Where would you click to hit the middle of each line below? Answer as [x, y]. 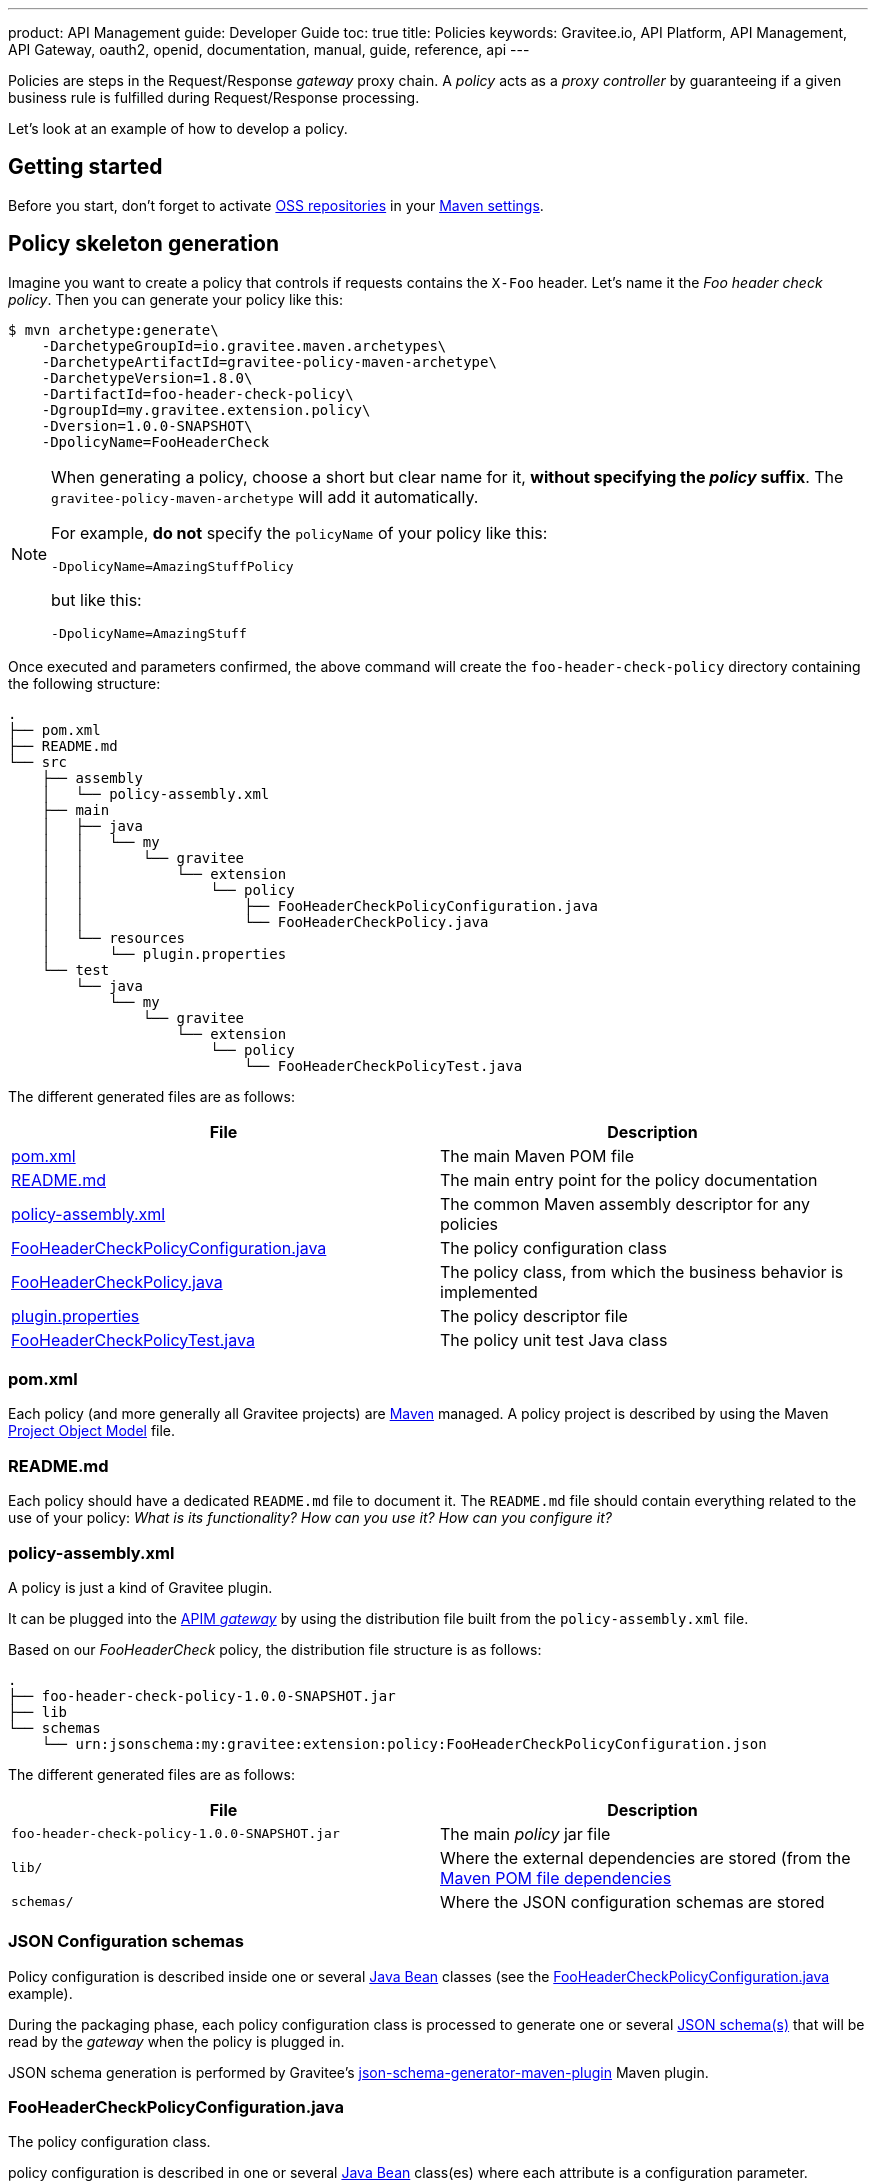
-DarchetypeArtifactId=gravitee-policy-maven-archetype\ [269, 361]
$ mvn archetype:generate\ [113, 329]
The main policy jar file [525, 1833]
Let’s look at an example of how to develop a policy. [178, 128]
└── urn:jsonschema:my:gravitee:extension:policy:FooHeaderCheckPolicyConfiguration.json [404, 1743]
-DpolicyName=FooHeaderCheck [155, 441]
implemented [489, 1291]
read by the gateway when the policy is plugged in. [176, 2041]
